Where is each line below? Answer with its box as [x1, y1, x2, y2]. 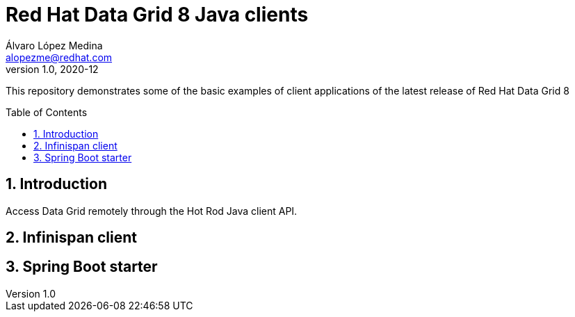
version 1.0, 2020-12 [6, 63, 99, 75]
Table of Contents [6, 106, 88, 118]
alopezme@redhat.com [6, 51, 113, 63]
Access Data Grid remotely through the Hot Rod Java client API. [6, 204, 298, 217]
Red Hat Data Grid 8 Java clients [6, 3, 309, 26]
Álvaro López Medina [6, 39, 103, 51]
